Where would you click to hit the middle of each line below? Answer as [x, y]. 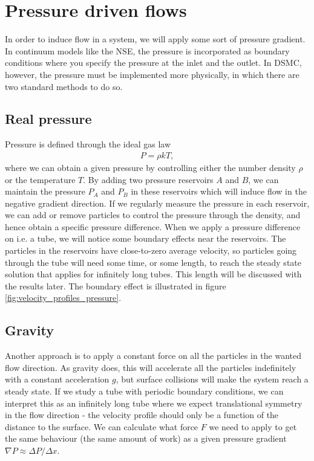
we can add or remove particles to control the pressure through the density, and [153, 215]
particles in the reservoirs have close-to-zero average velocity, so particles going [151, 250]
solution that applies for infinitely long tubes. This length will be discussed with [153, 274]
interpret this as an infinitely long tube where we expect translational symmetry [154, 403]
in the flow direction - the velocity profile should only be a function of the [142, 415]
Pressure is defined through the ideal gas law [88, 144]
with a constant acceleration [57, 379]
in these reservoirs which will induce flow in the [219, 191]
